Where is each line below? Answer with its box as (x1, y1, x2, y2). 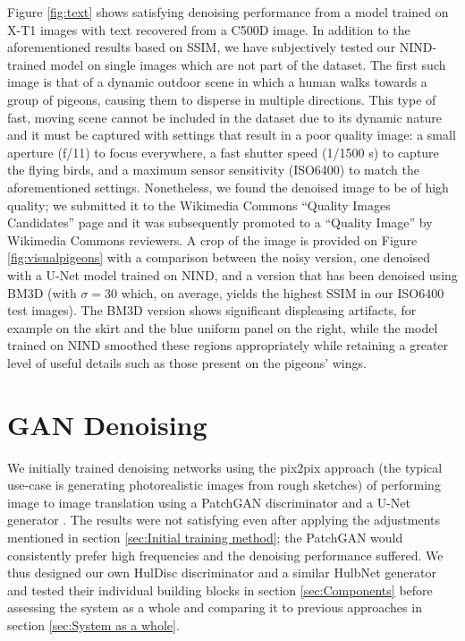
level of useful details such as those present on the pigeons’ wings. (7, 353, 367, 372)
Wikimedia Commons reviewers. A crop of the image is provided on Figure (7, 230, 418, 249)
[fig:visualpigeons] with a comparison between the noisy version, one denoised (7, 248, 431, 267)
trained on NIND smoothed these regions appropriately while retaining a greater (7, 336, 449, 355)
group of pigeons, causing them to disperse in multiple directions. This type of (7, 90, 436, 108)
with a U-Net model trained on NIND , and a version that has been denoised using (7, 265, 458, 284)
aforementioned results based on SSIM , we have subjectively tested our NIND (7, 38, 433, 56)
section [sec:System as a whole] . (7, 615, 180, 634)
